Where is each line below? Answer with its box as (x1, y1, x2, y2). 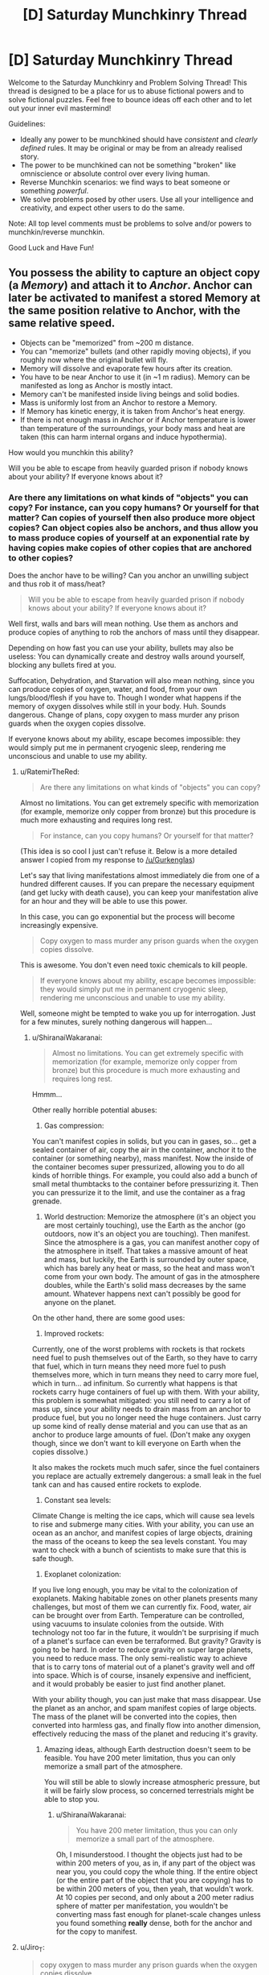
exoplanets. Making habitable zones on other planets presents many (31, 1593, 259, 1604)
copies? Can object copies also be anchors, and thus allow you (8, 522, 259, 533)
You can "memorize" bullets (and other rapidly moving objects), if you (19, 346, 251, 356)
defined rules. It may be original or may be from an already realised (19, 143, 243, 152)
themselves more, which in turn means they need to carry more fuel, (31, 1370, 259, 1380)
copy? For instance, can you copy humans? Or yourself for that (8, 502, 259, 513)
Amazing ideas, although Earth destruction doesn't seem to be (43, 1745, 251, 1754)
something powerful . (19, 185, 89, 195)
